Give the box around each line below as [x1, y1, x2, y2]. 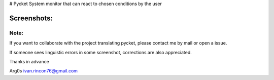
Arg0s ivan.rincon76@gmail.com [9, 68, 78, 74]
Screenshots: [9, 14, 53, 22]
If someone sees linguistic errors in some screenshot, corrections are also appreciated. [9, 49, 192, 55]
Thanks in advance [9, 58, 49, 64]
